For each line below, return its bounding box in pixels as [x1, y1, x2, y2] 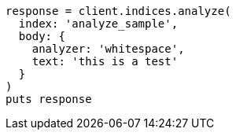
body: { [18, 30, 65, 42]
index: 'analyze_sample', [18, 17, 179, 30]
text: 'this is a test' [31, 55, 179, 68]
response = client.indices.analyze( [6, 5, 231, 17]
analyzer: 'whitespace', [31, 42, 185, 55]
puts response [6, 93, 92, 105]
